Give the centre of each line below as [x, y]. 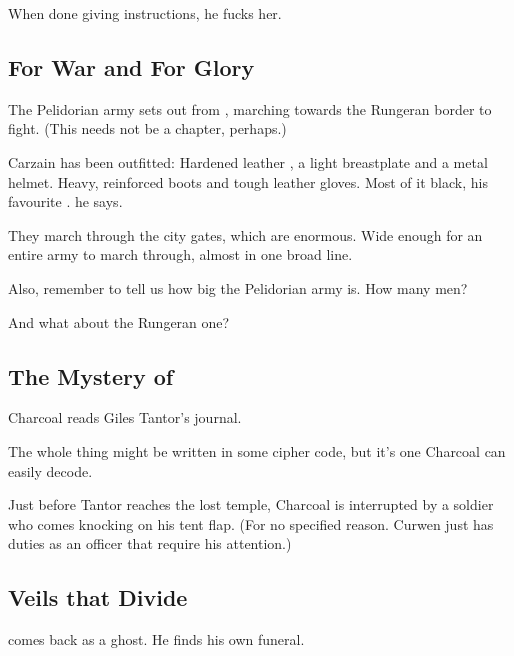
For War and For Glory [131, 66]
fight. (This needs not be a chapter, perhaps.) [147, 128]
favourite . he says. [65, 201]
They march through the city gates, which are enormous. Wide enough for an [245, 234]
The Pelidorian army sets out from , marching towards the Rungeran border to [250, 108]
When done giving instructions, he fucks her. [145, 13]
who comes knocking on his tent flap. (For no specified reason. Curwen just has [251, 523]
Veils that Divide [98, 597]
